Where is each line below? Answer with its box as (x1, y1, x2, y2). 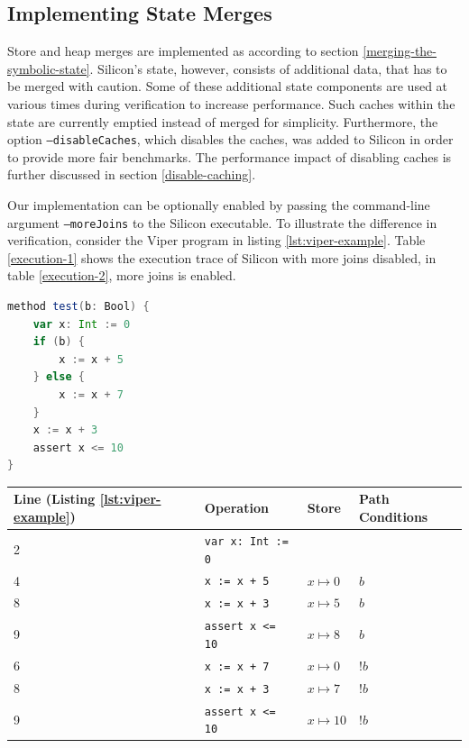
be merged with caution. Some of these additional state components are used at (7, 77, 448, 96)
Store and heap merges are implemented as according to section (7, 41, 359, 60)
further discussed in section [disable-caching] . (7, 165, 256, 184)
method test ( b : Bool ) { (7, 300, 150, 314)
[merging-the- (363, 41, 437, 60)
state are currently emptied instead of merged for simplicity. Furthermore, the (7, 112, 438, 131)
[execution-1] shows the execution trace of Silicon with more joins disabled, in (7, 248, 437, 267)
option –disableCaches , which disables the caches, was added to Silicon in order (7, 130, 454, 149)
